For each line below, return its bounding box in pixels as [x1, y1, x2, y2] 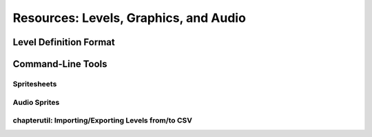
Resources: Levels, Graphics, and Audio [12, 10, 246, 25]
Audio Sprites [12, 97, 60, 107]
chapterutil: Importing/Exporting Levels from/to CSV [12, 116, 193, 125]
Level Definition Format [12, 36, 115, 48]
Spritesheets [12, 79, 57, 88]
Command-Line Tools [12, 58, 107, 70]
